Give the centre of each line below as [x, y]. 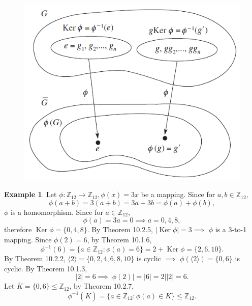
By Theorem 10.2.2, [35, 258]
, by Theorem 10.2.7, [102, 286]
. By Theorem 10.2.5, [120, 229]
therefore [18, 229]
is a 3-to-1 [231, 229]
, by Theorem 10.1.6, [119, 239]
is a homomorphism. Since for [57, 212]
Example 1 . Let [30, 194]
